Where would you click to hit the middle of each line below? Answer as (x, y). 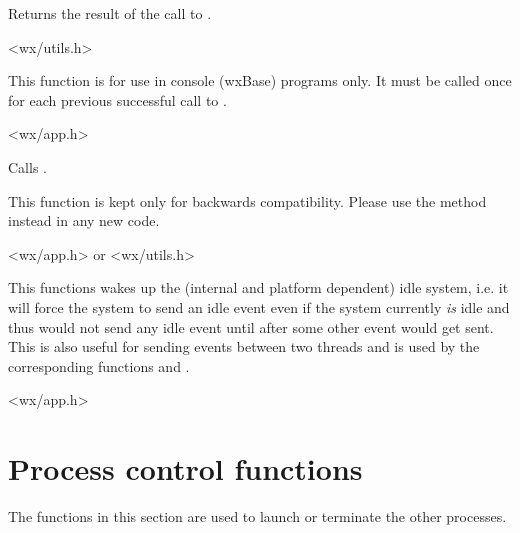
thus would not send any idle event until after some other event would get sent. (251, 326)
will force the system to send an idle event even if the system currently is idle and (259, 306)
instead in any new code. (84, 220)
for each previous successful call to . (117, 99)
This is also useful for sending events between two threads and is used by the (244, 346)
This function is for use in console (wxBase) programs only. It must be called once (260, 80)
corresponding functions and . (99, 365)
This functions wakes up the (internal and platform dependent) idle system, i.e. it (258, 287)
